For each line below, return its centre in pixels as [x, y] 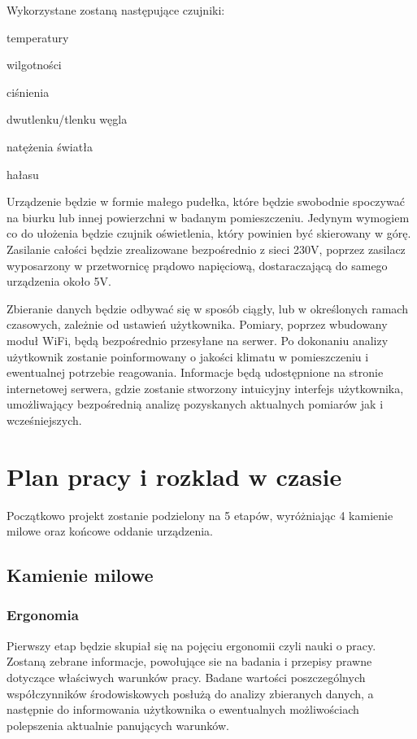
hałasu [23, 174]
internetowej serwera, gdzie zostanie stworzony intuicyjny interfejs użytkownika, [205, 388]
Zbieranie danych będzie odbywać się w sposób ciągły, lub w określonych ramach [207, 308]
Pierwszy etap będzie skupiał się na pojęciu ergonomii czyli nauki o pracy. [191, 645]
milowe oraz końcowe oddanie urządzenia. [110, 531]
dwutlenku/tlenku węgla [67, 119]
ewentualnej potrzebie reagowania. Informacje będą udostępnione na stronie [195, 372]
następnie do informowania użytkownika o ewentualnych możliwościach [183, 709]
